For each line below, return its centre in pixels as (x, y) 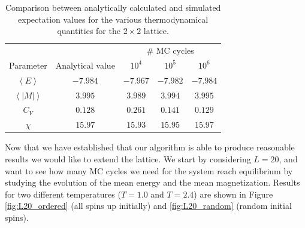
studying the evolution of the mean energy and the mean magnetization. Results (152, 182)
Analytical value (85, 65)
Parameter (28, 65)
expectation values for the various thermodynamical (113, 19)
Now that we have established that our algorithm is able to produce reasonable (150, 147)
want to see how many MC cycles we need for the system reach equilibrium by (149, 170)
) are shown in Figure (233, 194)
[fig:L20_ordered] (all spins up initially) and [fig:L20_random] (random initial (148, 206)
